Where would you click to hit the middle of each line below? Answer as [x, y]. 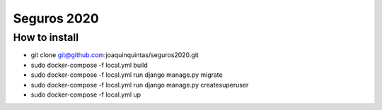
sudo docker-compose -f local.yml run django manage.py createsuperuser [140, 85]
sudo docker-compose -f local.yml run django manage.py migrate [127, 75]
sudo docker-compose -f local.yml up [86, 94]
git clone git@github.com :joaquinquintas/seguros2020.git [115, 55]
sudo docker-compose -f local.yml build [89, 65]
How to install [46, 37]
